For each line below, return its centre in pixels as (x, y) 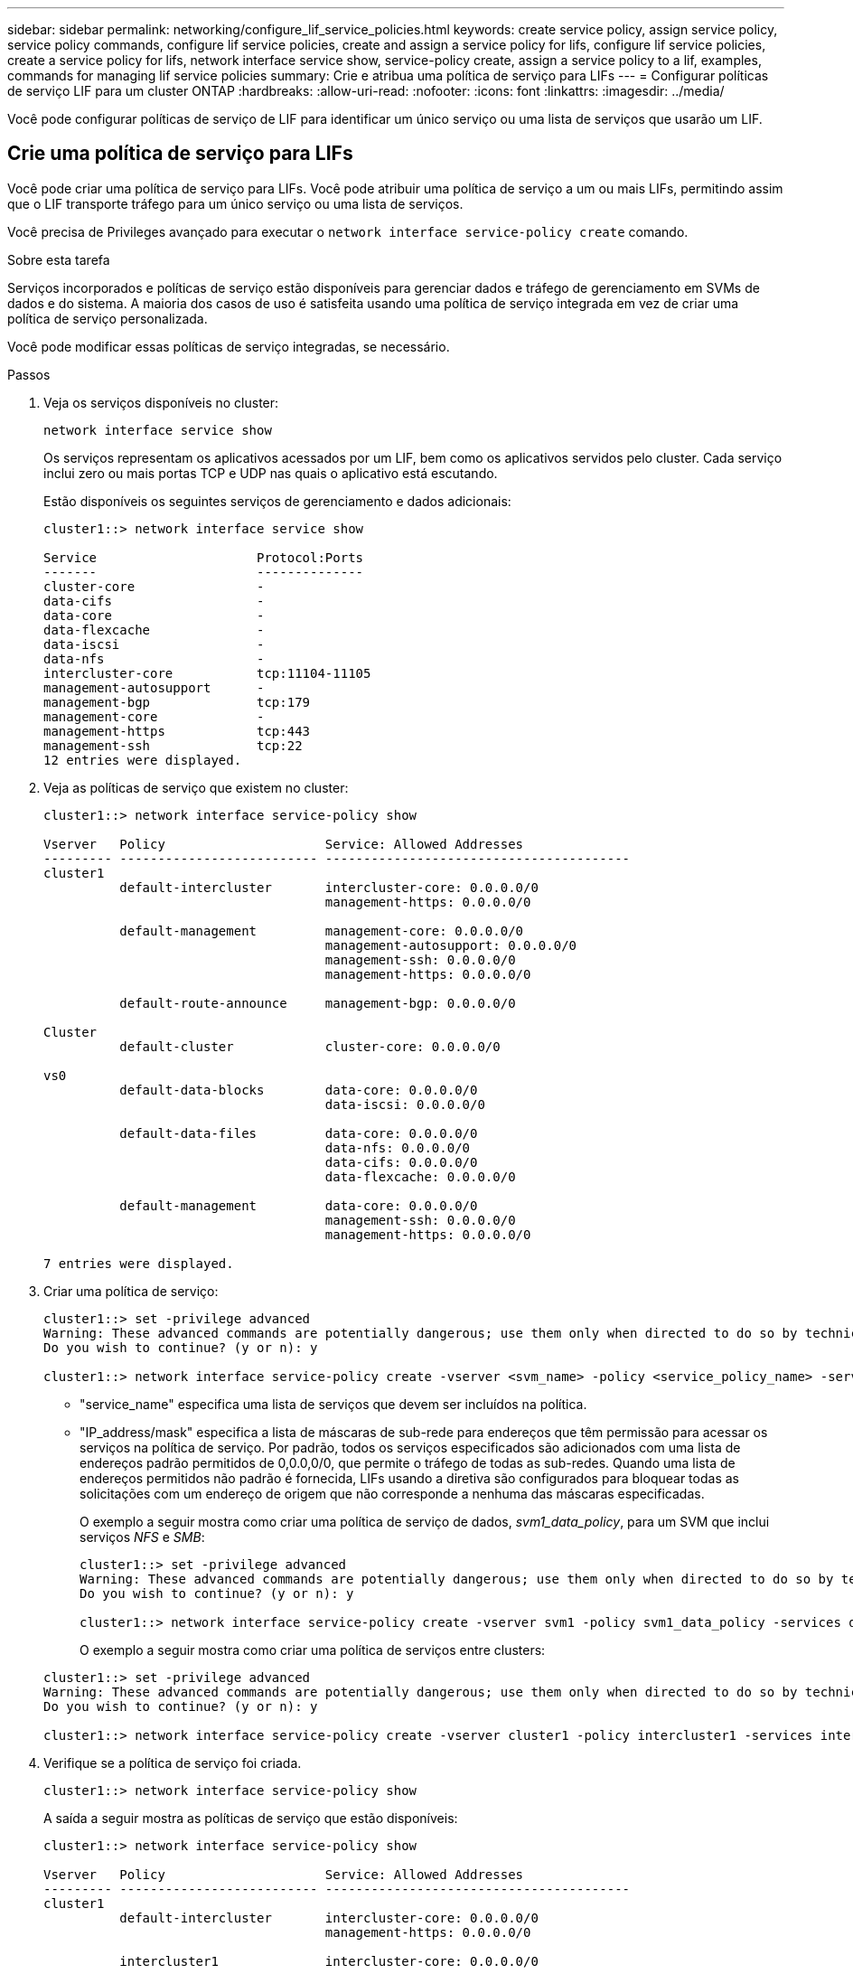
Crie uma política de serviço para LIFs (180, 154)
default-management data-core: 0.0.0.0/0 (299, 1205)
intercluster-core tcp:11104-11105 (207, 673)
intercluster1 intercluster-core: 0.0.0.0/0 (329, 1961)
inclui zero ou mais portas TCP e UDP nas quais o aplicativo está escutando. (271, 473)
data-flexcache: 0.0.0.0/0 (420, 1176)
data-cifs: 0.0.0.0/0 (401, 1162)
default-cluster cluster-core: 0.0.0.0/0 (310, 1046)
